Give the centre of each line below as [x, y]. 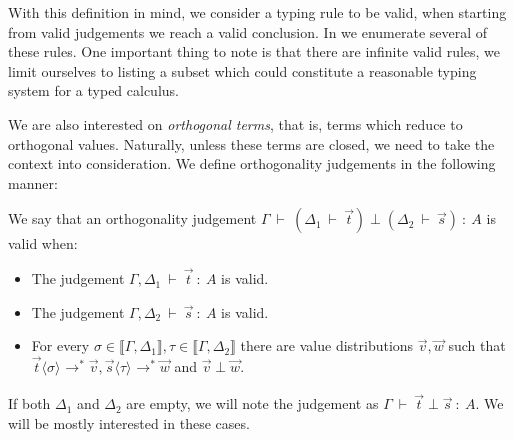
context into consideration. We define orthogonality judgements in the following [252, 163]
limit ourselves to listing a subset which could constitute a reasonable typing [242, 70]
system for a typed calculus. [93, 90]
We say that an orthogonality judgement [132, 218]
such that [477, 345]
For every [60, 345]
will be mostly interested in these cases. [129, 422]
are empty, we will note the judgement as [252, 403]
